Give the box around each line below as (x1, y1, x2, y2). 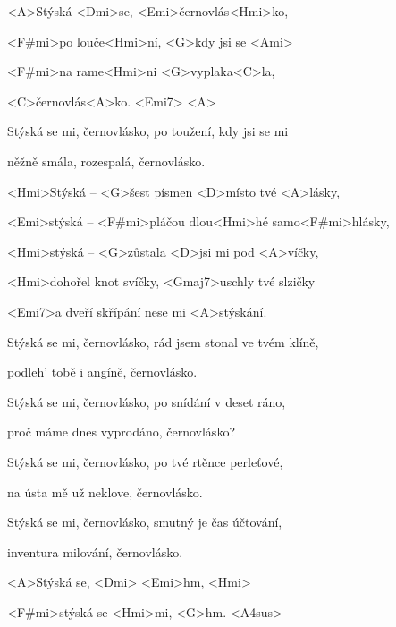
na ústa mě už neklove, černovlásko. (7, 482, 203, 501)
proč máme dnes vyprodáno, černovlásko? (7, 422, 235, 441)
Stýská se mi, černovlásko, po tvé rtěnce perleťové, (7, 452, 283, 470)
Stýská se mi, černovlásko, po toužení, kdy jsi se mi (7, 122, 289, 140)
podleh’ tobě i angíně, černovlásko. (7, 362, 198, 381)
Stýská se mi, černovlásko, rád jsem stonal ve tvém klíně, (7, 332, 319, 351)
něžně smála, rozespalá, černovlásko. (7, 151, 206, 170)
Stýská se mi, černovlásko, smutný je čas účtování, (7, 513, 282, 531)
